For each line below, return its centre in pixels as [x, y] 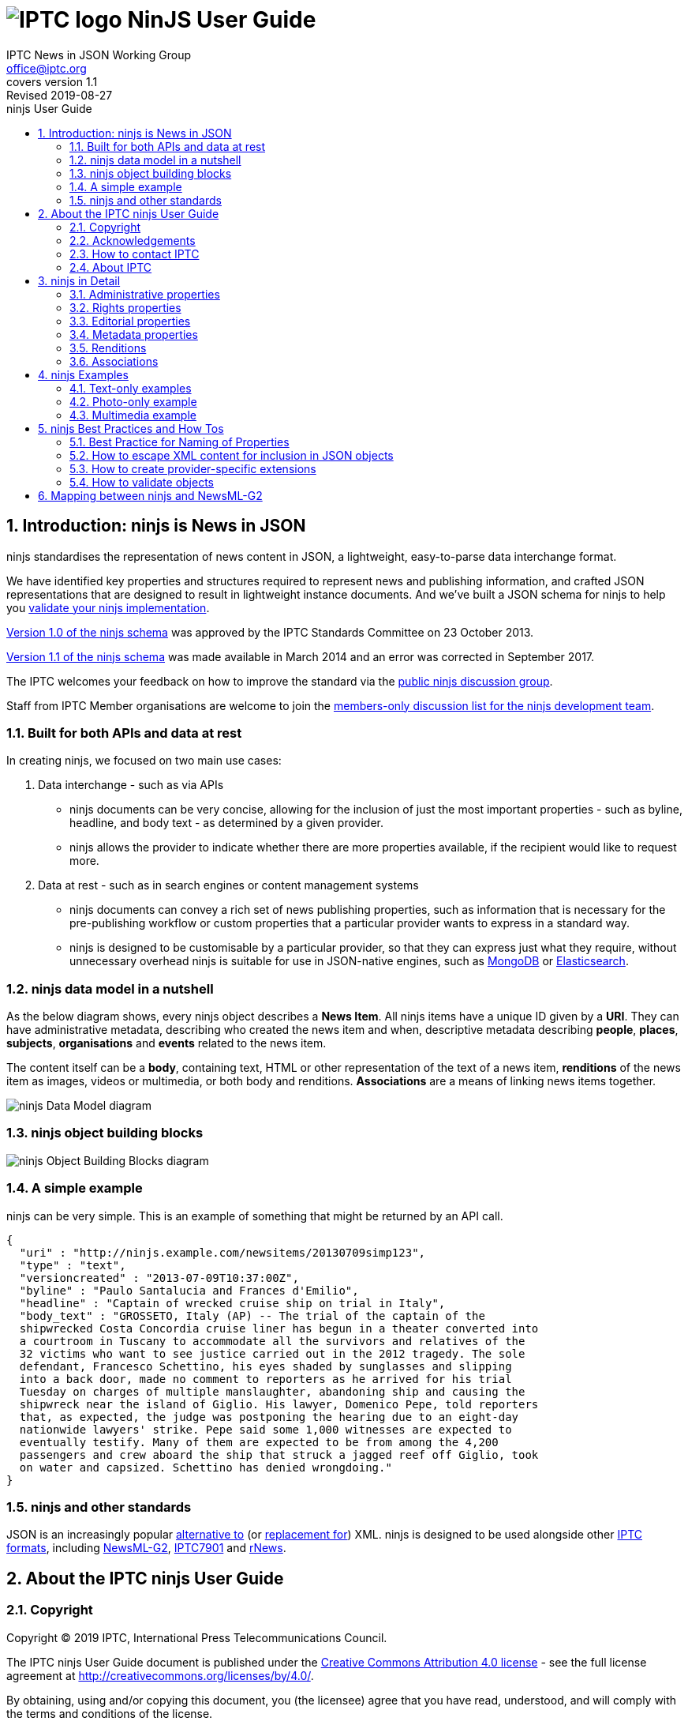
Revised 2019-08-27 [60, 95]
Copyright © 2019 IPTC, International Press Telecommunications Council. [197, 1637]
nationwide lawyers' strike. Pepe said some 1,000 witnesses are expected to [265, 1429]
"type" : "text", [73, 1265]
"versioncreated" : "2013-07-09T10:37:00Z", [159, 1278]
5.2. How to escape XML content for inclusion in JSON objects [232, 455]
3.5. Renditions [108, 348]
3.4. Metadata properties [134, 334]
